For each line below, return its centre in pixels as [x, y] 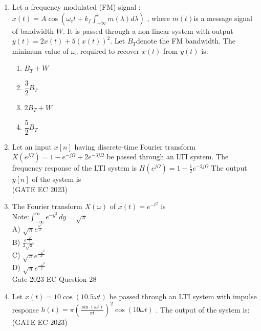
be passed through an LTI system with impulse [183, 296]
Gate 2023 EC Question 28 [54, 279]
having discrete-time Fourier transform [135, 146]
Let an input [32, 146]
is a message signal [223, 18]
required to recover [110, 50]
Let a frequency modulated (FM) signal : [76, 7]
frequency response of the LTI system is [74, 168]
